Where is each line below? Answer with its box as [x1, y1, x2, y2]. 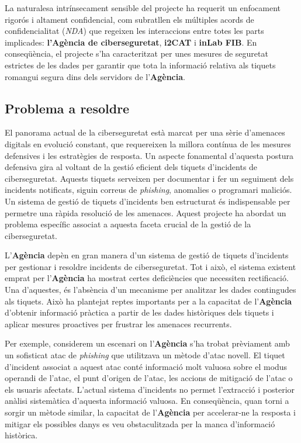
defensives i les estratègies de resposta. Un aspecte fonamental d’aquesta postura [5, 149, 293, 161]
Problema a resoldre [5, 99, 130, 117]
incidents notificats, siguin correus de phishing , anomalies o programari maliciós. [5, 184, 292, 196]
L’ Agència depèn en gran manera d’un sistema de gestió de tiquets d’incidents [5, 249, 289, 261]
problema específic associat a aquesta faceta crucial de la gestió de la [5, 218, 251, 230]
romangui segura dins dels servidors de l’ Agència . [5, 70, 185, 82]
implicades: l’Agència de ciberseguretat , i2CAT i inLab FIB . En [5, 36, 257, 48]
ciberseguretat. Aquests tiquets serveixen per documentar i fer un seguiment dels [5, 172, 294, 184]
